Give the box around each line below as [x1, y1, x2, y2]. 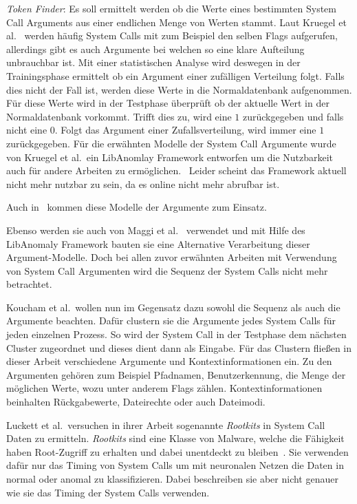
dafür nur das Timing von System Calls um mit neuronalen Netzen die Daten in [6, 458, 344, 472]
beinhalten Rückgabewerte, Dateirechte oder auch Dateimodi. [6, 395, 266, 409]
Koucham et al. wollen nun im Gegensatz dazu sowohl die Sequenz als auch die [6, 300, 340, 314]
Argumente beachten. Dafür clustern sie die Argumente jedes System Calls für [6, 313, 336, 328]
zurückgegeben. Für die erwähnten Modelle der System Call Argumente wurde [6, 136, 336, 150]
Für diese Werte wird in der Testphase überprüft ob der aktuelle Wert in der [6, 96, 329, 110]
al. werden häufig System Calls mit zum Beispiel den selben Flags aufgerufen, [6, 28, 338, 43]
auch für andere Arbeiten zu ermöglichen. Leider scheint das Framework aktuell [6, 163, 347, 178]
